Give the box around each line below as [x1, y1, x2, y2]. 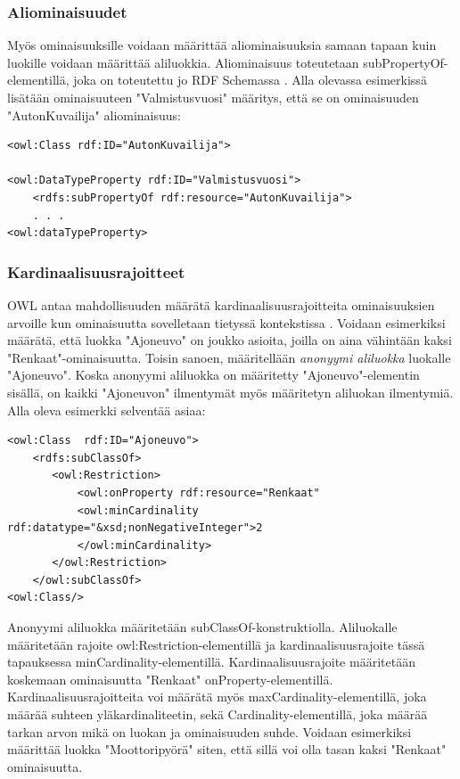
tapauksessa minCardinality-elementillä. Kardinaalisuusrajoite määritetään [7, 652, 415, 671]
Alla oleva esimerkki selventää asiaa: [7, 400, 206, 419]
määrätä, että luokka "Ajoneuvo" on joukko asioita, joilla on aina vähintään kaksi [7, 331, 452, 349]
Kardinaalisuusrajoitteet [7, 260, 185, 283]
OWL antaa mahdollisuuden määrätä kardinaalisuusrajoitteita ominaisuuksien [7, 295, 435, 314]
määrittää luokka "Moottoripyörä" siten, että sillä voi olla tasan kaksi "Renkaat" [7, 740, 447, 758]
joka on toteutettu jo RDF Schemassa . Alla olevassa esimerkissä [73, 70, 427, 89]
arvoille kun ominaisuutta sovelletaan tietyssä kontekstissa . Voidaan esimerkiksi [7, 313, 446, 332]
